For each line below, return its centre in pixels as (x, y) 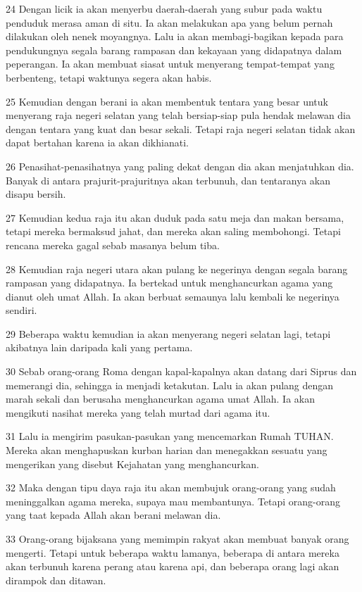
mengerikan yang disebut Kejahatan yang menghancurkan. (132, 464)
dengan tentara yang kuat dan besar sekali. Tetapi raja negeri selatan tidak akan (181, 128)
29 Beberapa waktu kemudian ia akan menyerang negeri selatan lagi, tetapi (168, 333)
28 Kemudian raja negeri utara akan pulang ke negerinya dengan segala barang (177, 269)
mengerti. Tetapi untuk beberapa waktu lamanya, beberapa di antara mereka (173, 552)
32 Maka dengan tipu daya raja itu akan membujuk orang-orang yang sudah (171, 487)
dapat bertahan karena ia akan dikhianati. (97, 143)
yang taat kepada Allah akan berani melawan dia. (113, 515)
